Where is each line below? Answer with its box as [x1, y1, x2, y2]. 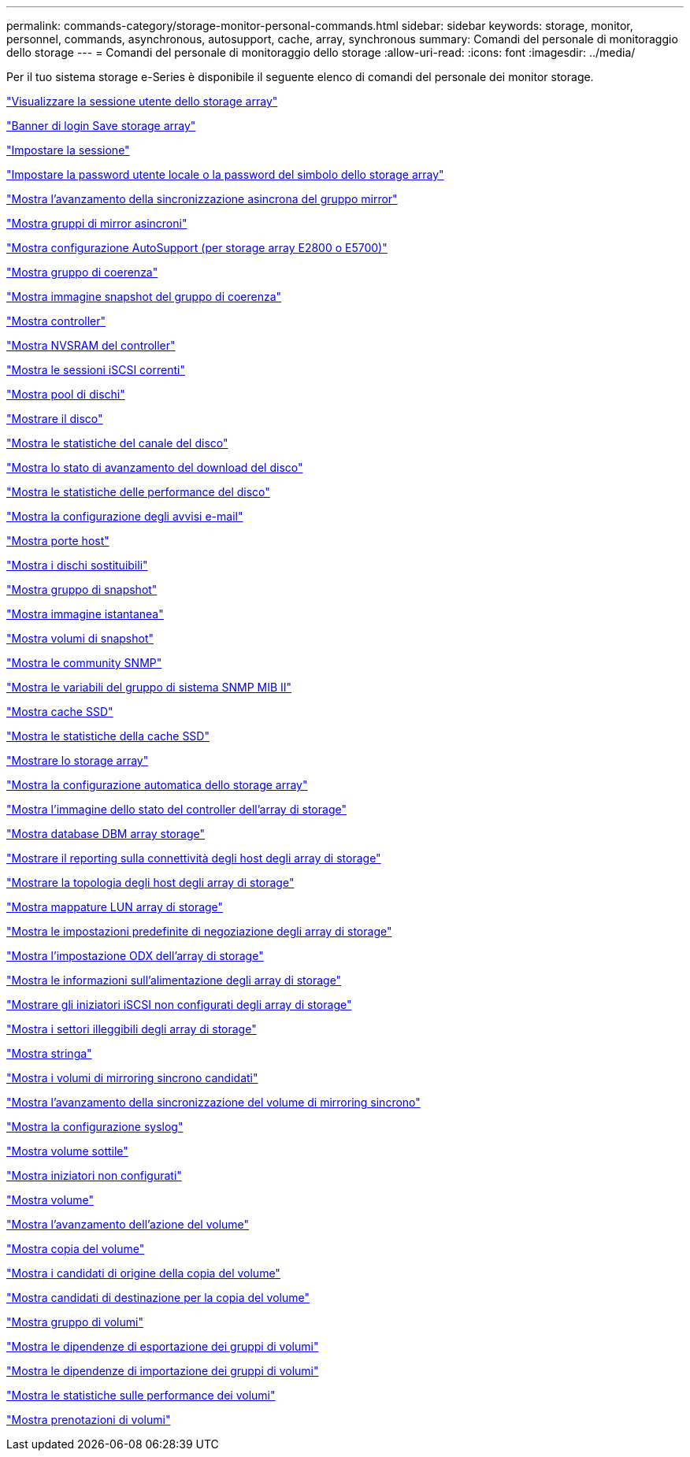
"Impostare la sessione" [6, 143, 130, 157]
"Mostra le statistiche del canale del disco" [6, 436, 228, 450]
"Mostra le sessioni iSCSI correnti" [6, 363, 185, 376]
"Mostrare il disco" [6, 412, 103, 425]
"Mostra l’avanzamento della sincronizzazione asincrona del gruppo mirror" [6, 192, 398, 206]
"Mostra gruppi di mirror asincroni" [6, 217, 187, 230]
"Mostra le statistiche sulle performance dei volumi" [6, 1388, 276, 1402]
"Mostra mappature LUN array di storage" [6, 900, 224, 914]
